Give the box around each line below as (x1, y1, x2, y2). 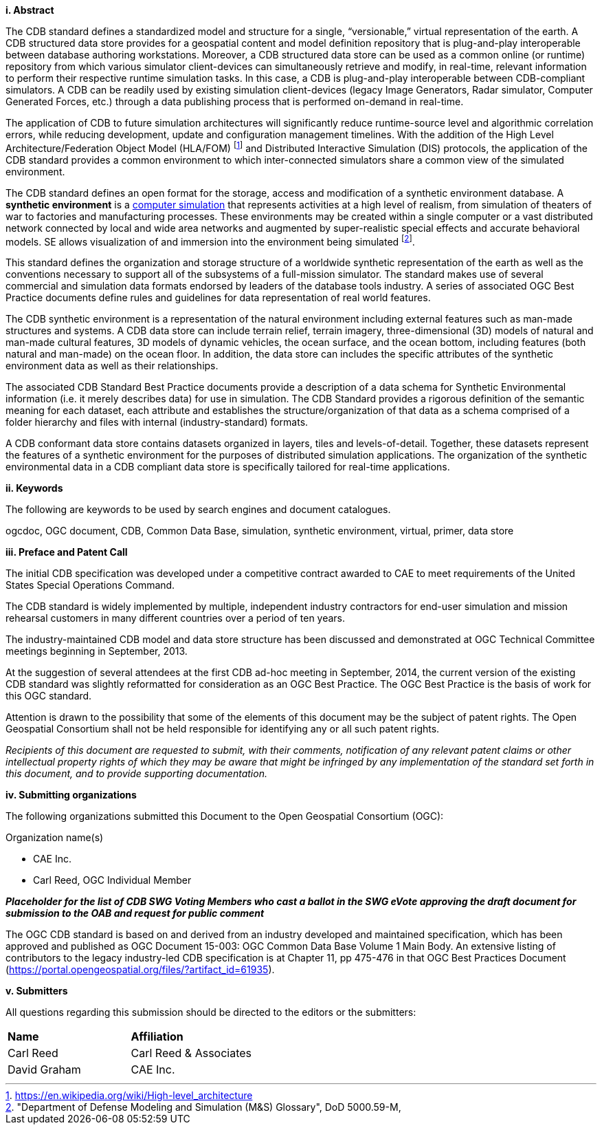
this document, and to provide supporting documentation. (5, 768, 267, 780)
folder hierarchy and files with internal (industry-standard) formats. (5, 416, 309, 428)
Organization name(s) (5, 832, 104, 844)
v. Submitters (5, 985, 68, 997)
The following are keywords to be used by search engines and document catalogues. (5, 503, 391, 516)
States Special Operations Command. (5, 579, 175, 591)
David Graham (8, 1063, 81, 1077)
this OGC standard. (5, 690, 92, 702)
